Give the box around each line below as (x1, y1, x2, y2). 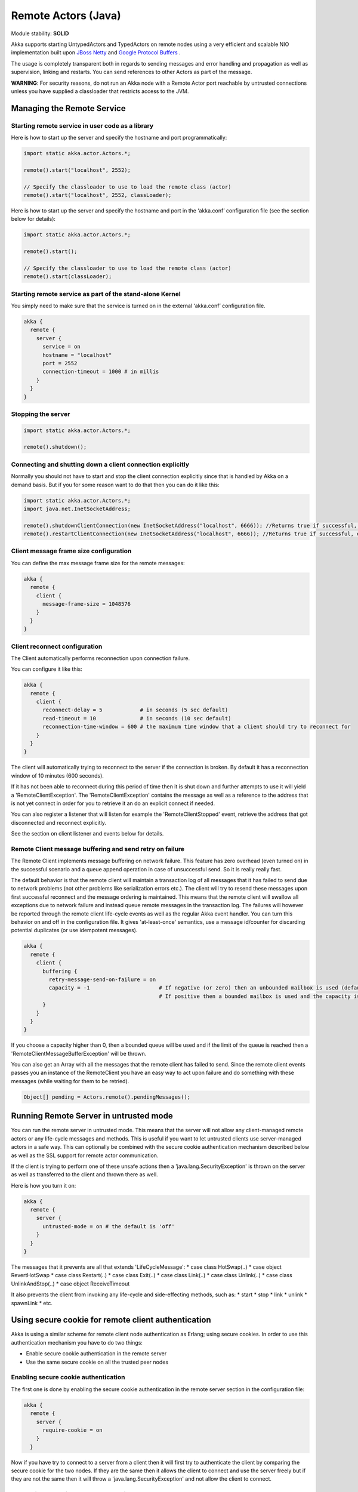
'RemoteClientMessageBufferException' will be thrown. (11, 1050, 147, 1057)
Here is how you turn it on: (11, 1182, 76, 1189)
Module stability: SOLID (11, 30, 69, 37)
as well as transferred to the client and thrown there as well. (11, 1171, 158, 1178)
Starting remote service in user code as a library (11, 121, 154, 130)
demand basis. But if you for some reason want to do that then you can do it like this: (11, 481, 220, 488)
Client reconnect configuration (11, 642, 103, 651)
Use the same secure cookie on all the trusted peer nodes (26, 1358, 169, 1365)
